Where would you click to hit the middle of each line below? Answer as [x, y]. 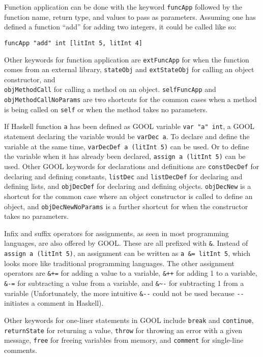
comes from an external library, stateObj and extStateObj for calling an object [129, 69]
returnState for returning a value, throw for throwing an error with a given [123, 330]
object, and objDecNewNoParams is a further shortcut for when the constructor [126, 206]
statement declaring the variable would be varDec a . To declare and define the [127, 136]
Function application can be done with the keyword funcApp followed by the [123, 7]
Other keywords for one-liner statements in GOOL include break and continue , [129, 320]
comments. [21, 350]
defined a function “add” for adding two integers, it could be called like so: [120, 27]
